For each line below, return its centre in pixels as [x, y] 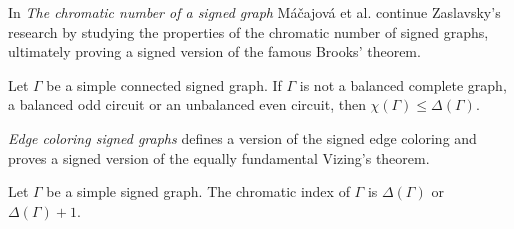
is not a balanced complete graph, [403, 84]
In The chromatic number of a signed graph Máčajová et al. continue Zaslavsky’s [254, 12]
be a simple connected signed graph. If [164, 84]
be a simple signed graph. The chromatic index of [198, 191]
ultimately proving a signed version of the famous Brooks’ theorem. [214, 51]
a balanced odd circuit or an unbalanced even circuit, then [187, 104]
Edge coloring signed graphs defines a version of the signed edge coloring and [242, 137]
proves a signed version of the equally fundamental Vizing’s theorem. [219, 157]
